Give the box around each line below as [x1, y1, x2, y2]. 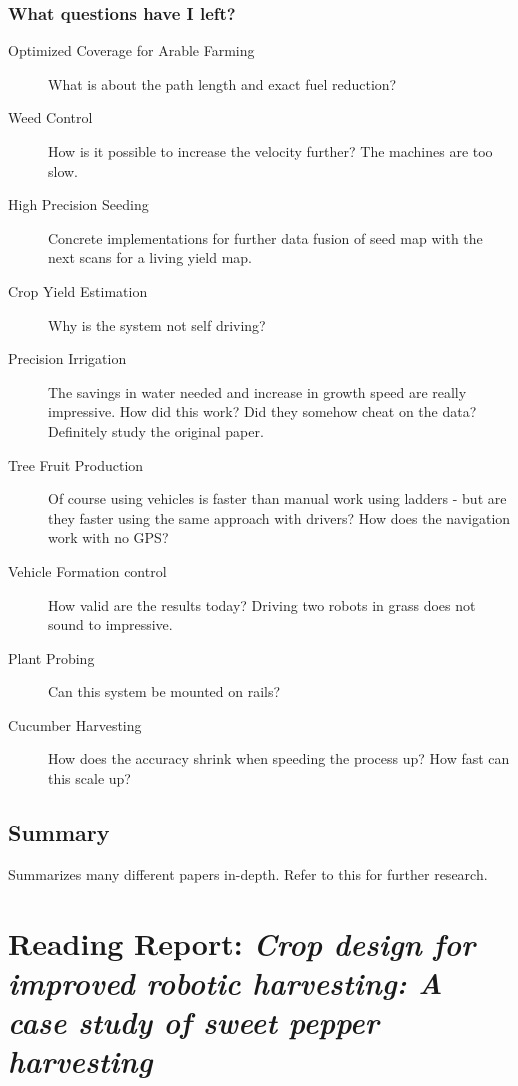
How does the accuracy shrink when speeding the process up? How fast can [48, 748, 510, 769]
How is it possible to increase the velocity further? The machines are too [48, 141, 493, 161]
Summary [8, 817, 110, 848]
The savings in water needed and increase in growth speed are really [48, 381, 467, 402]
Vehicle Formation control [8, 560, 167, 581]
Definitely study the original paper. [48, 420, 264, 441]
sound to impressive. [48, 614, 173, 635]
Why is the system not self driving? [48, 314, 266, 335]
